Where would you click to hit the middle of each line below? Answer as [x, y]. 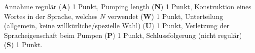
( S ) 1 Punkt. [23, 44]
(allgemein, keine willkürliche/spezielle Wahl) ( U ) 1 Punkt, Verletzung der [117, 26]
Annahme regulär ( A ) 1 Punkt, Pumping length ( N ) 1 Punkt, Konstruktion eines [128, 6]
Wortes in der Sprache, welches [51, 16]
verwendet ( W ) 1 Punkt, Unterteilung [165, 16]
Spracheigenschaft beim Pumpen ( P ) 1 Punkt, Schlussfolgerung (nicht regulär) [123, 35]
